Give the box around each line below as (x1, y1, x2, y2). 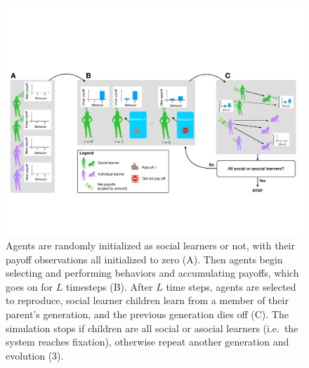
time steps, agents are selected (166, 279, 296, 294)
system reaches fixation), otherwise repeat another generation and (6, 334, 289, 349)
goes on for (6, 279, 53, 294)
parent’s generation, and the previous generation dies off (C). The (6, 307, 289, 322)
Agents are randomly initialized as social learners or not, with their (6, 238, 295, 253)
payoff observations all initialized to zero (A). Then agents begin (6, 251, 283, 266)
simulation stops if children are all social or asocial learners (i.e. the (6, 320, 298, 335)
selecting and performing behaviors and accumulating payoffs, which (6, 265, 299, 280)
